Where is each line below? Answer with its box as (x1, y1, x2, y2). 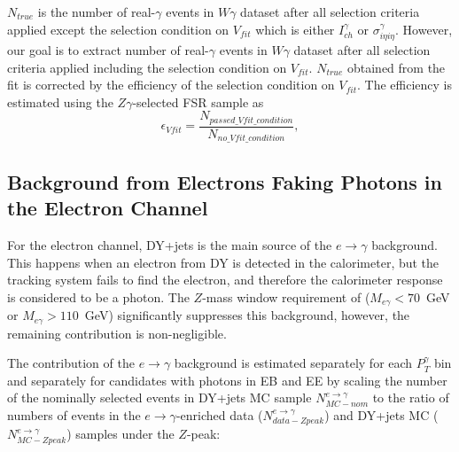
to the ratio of (372, 388, 449, 407)
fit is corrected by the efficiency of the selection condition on (7, 75, 335, 94)
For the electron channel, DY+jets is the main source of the (7, 235, 332, 253)
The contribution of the (7, 354, 135, 372)
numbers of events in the (7, 405, 141, 424)
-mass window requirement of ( (202, 287, 370, 306)
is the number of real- (37, 3, 156, 20)
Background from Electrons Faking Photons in (7, 168, 442, 195)
